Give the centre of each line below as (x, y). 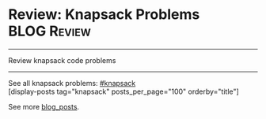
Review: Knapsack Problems (104, 15)
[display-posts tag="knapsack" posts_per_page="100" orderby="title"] (123, 91)
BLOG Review (49, 31)
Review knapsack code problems (62, 60)
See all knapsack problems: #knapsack (72, 83)
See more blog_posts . (44, 106)
